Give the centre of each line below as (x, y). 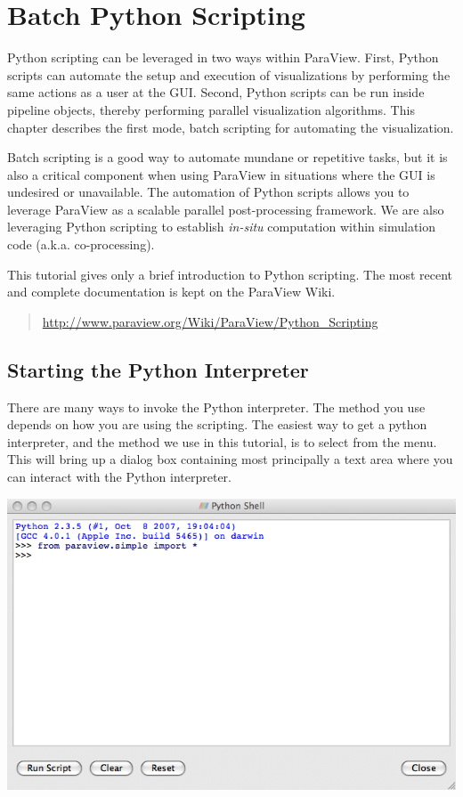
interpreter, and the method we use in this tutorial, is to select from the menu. (222, 441)
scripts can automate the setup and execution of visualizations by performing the (229, 74)
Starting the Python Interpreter (158, 369)
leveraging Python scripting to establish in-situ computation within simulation (222, 227)
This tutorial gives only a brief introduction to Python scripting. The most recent (230, 274)
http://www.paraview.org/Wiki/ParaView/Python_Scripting (210, 321)
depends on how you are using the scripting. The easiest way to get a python (217, 424)
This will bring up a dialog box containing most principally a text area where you (230, 459)
